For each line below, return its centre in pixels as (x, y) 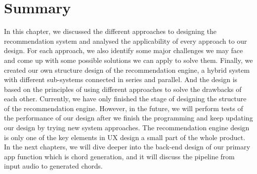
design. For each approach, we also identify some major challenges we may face (124, 50)
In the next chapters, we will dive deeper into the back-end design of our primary (127, 147)
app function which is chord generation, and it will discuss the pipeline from (119, 156)
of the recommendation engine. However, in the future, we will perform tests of (124, 108)
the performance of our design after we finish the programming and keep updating (128, 118)
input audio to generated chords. (53, 166)
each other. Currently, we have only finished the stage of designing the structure (125, 99)
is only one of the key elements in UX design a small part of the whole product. (125, 137)
